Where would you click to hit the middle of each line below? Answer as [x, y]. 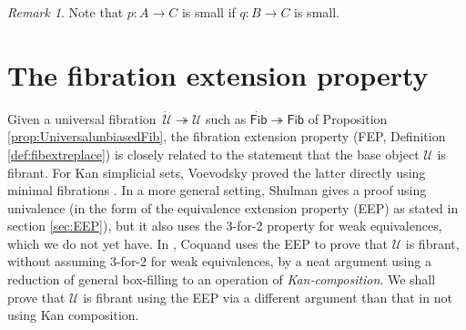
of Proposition [348, 118]
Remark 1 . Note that [66, 12]
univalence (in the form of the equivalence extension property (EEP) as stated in [233, 207]
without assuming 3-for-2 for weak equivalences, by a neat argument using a [219, 261]
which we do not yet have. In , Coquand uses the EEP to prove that [198, 243]
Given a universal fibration [82, 118]
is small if [208, 12]
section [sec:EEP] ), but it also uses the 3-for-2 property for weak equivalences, [225, 226]
